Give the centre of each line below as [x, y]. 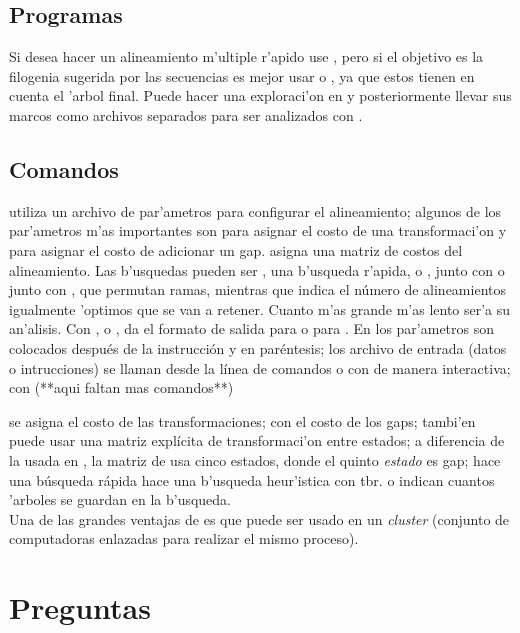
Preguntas [80, 607]
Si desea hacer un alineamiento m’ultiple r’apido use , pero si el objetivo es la [246, 56]
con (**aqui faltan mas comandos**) [121, 387]
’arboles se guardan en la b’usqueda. [120, 499]
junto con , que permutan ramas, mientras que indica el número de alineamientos [257, 289]
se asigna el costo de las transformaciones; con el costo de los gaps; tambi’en [242, 420]
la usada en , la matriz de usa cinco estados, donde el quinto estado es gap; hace [255, 459]
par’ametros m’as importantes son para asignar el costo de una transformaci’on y [258, 230]
